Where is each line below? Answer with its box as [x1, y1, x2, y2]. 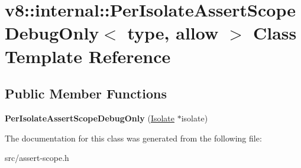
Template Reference [5, 44, 171, 68]
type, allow [127, 21, 219, 45]
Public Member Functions [5, 84, 167, 103]
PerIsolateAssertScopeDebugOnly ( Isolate [5, 111, 174, 124]
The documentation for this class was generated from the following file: [5, 131, 262, 144]
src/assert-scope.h [5, 151, 69, 164]
